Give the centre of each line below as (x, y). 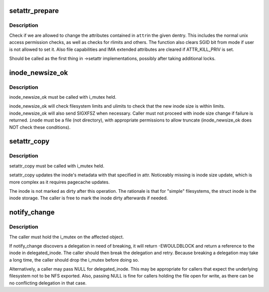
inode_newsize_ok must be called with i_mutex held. (63, 97)
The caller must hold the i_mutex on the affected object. (67, 237)
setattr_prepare (34, 11)
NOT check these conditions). (40, 127)
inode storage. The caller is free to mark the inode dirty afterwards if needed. (88, 198)
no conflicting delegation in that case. (48, 283)
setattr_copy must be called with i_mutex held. (57, 166)
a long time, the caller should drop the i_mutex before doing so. (74, 260)
